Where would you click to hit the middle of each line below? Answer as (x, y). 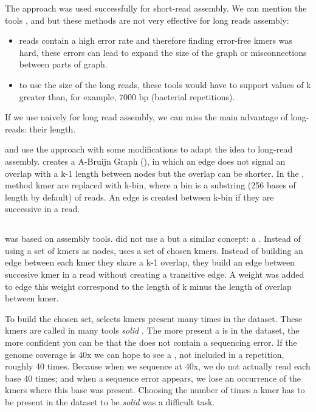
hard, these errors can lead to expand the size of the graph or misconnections (163, 52)
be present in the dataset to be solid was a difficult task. (110, 402)
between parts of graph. (63, 64)
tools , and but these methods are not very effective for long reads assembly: (147, 20)
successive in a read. (43, 209)
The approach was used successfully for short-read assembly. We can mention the (156, 8)
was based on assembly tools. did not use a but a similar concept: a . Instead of (153, 239)
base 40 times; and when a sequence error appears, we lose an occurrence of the (153, 378)
